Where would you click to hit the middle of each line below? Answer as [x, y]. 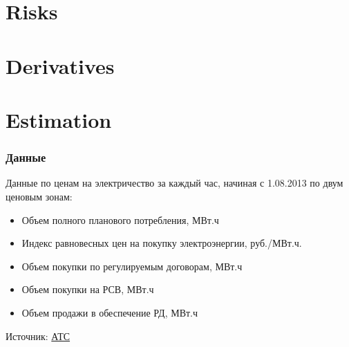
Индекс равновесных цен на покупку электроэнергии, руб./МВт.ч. [162, 243]
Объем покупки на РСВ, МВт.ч [88, 289]
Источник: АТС [38, 336]
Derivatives [60, 65]
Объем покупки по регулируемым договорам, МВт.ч [132, 266]
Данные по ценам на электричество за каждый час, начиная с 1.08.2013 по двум [174, 183]
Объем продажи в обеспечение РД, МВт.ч [110, 312]
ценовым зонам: [39, 196]
